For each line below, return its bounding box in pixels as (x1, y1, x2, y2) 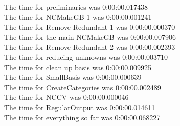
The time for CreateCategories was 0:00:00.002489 (4, 81, 161, 92)
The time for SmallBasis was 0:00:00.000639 (4, 72, 142, 82)
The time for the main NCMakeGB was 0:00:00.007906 (4, 31, 176, 42)
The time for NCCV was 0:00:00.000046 (4, 92, 129, 102)
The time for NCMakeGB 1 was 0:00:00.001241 (4, 11, 152, 22)
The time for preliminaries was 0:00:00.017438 (4, 2, 148, 12)
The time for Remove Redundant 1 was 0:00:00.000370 (4, 22, 175, 32)
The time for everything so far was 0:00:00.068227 (4, 112, 161, 122)
